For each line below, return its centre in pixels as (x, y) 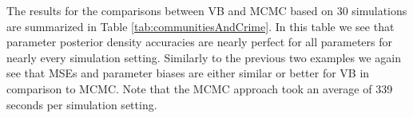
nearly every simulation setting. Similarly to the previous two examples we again (204, 57)
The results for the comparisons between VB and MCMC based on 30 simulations (207, 10)
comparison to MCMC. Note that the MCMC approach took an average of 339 (200, 88)
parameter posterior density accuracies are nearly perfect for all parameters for (199, 42)
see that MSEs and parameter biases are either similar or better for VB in (188, 73)
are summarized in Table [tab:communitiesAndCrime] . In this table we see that (201, 26)
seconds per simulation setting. (82, 104)
